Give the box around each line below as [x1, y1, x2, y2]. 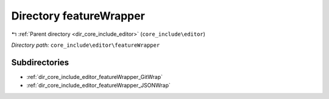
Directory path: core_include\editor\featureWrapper [11, 41, 160, 49]
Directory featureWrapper [11, 9, 146, 22]
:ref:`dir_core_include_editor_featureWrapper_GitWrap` [26, 73, 163, 80]
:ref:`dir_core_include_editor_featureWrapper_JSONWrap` [26, 82, 171, 89]
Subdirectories [11, 57, 69, 67]
